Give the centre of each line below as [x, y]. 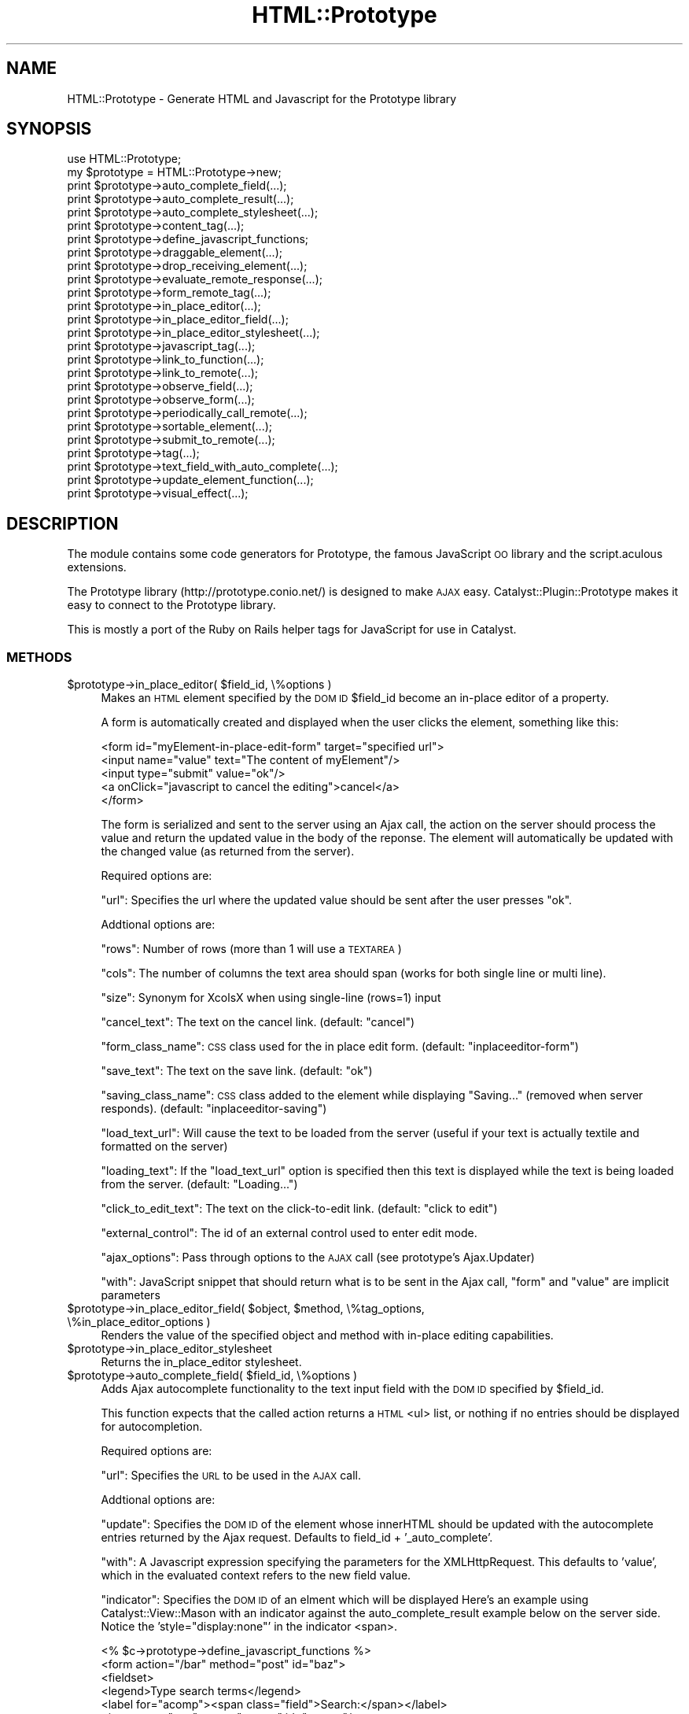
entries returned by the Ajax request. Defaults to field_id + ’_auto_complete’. [297, 1538]
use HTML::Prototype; [124, 159]
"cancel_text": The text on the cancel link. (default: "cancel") [258, 1022]
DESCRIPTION [63, 523]
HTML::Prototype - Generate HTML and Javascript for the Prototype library [262, 98]
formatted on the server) [164, 1147]
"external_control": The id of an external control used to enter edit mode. [289, 1233]
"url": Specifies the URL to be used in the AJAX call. [231, 1476]
